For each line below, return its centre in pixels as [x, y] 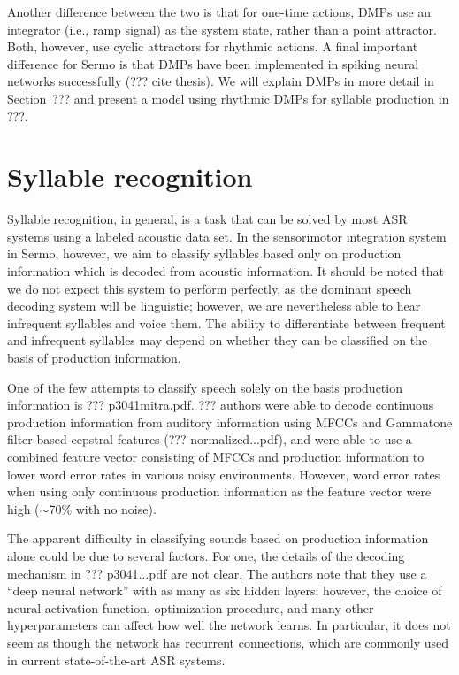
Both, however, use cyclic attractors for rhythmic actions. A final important [213, 46]
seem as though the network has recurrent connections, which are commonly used [228, 642]
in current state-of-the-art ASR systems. [116, 660]
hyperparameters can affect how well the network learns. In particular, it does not [229, 625]
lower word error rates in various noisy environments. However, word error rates [224, 474]
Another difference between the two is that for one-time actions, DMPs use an [219, 12]
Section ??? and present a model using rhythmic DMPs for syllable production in [228, 98]
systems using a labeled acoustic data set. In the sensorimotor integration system [227, 236]
